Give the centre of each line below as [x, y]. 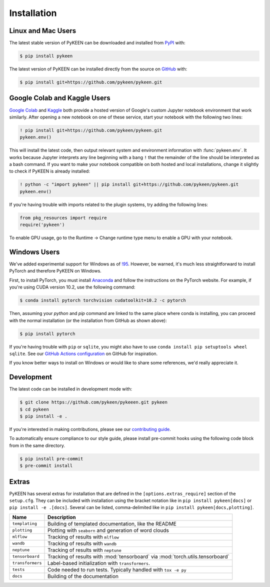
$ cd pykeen [34, 409]
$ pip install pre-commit [51, 458]
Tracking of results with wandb [82, 543]
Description [62, 517]
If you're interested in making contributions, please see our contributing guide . [90, 429]
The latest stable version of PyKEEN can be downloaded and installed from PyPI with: [97, 43]
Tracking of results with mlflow [83, 536]
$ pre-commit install [46, 466]
